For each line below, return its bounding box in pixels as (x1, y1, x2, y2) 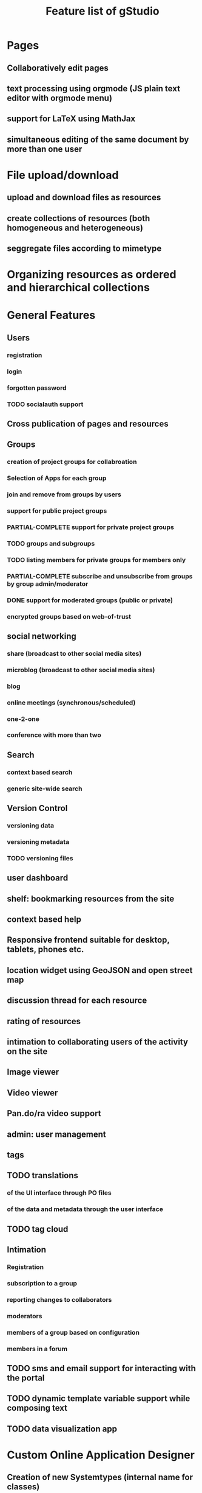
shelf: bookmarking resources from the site (7, 893, 175, 904)
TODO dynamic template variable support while (7, 1393, 190, 1404)
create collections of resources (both (7, 213, 150, 223)
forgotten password (7, 384, 67, 392)
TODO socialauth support (7, 400, 84, 409)
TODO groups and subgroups (7, 539, 95, 547)
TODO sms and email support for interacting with (7, 1363, 196, 1374)
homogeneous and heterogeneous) (7, 222, 144, 233)
